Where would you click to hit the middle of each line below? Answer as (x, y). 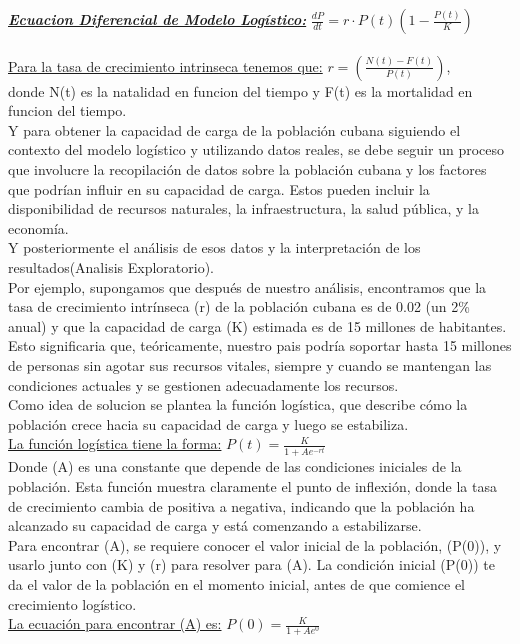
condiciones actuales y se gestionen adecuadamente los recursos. (203, 384)
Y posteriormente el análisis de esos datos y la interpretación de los (214, 247)
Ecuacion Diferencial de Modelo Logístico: (157, 19)
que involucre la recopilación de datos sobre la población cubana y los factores (247, 168)
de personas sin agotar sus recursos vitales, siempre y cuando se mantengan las (250, 364)
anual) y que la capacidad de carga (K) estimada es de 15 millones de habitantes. (257, 325)
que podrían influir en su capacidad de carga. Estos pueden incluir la (219, 188)
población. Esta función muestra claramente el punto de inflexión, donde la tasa (252, 486)
